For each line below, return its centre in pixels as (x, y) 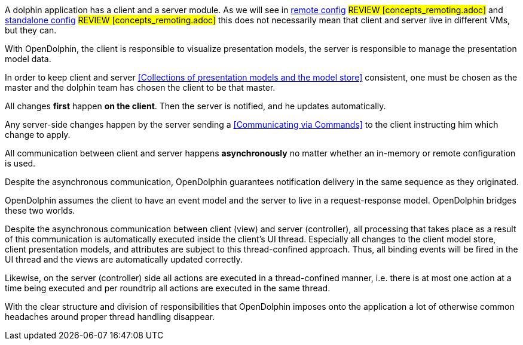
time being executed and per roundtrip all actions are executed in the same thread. (168, 288)
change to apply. (38, 135)
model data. (28, 59)
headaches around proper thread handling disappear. (110, 317)
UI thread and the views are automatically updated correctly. (124, 259)
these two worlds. (40, 210)
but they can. (31, 30)
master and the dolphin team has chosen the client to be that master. (140, 87)
